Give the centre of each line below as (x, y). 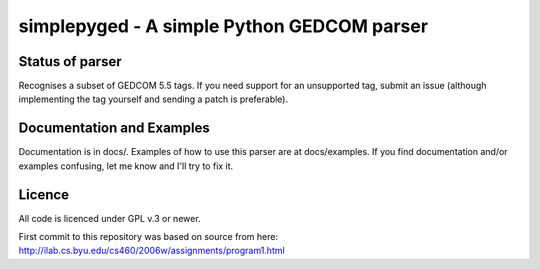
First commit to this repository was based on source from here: (148, 237)
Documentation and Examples (114, 128)
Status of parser (70, 61)
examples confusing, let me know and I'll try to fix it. (126, 166)
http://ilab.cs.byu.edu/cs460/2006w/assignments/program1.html (151, 251)
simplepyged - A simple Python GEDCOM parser (223, 26)
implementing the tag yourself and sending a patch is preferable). (153, 99)
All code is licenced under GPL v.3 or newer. (109, 218)
